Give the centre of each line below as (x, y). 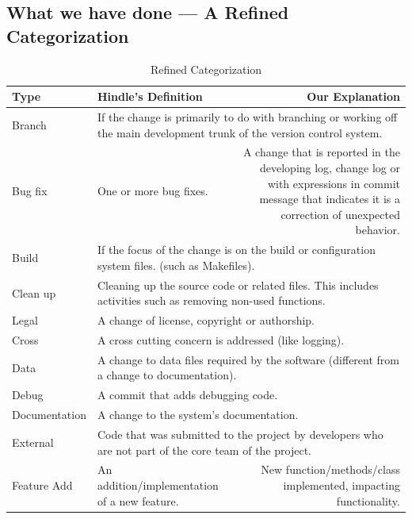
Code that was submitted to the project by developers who (240, 434)
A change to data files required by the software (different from (248, 359)
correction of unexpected (340, 214)
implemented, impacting (341, 485)
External (33, 442)
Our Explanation (353, 96)
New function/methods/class (330, 469)
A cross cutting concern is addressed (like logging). (221, 340)
